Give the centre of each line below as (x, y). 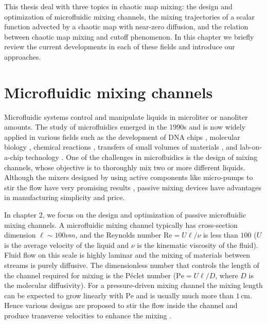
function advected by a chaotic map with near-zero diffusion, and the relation (126, 26)
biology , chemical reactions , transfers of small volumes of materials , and (121, 147)
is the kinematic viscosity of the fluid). (198, 245)
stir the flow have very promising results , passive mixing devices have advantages (133, 187)
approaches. (23, 56)
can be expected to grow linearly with (64, 295)
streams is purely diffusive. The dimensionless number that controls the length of (132, 265)
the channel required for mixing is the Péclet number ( (90, 275)
